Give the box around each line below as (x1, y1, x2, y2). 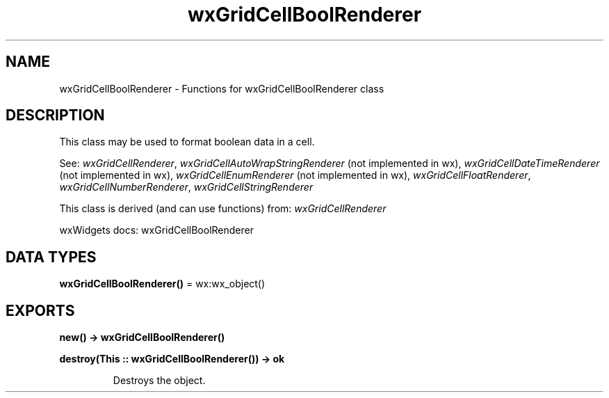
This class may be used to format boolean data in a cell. (59, 136, 315, 148)
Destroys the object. (113, 374, 206, 387)
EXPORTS (6, 301, 75, 319)
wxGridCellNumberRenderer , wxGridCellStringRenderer (59, 181, 314, 193)
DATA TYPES (6, 248, 97, 266)
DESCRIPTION (6, 106, 105, 125)
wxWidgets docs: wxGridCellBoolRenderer (59, 224, 254, 237)
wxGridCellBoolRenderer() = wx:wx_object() (59, 278, 266, 290)
